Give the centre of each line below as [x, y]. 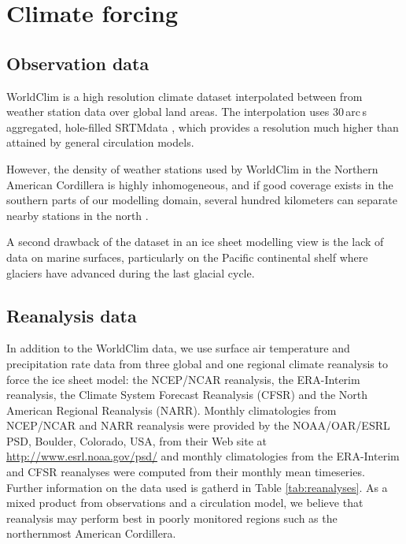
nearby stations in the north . [78, 215]
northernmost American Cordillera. [91, 533]
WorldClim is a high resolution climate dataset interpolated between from [185, 96]
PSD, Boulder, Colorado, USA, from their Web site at [137, 440]
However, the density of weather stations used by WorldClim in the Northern [192, 168]
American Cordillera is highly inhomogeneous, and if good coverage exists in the [200, 184]
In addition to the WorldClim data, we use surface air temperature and [178, 348]
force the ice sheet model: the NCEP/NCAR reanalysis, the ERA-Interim [183, 379]
